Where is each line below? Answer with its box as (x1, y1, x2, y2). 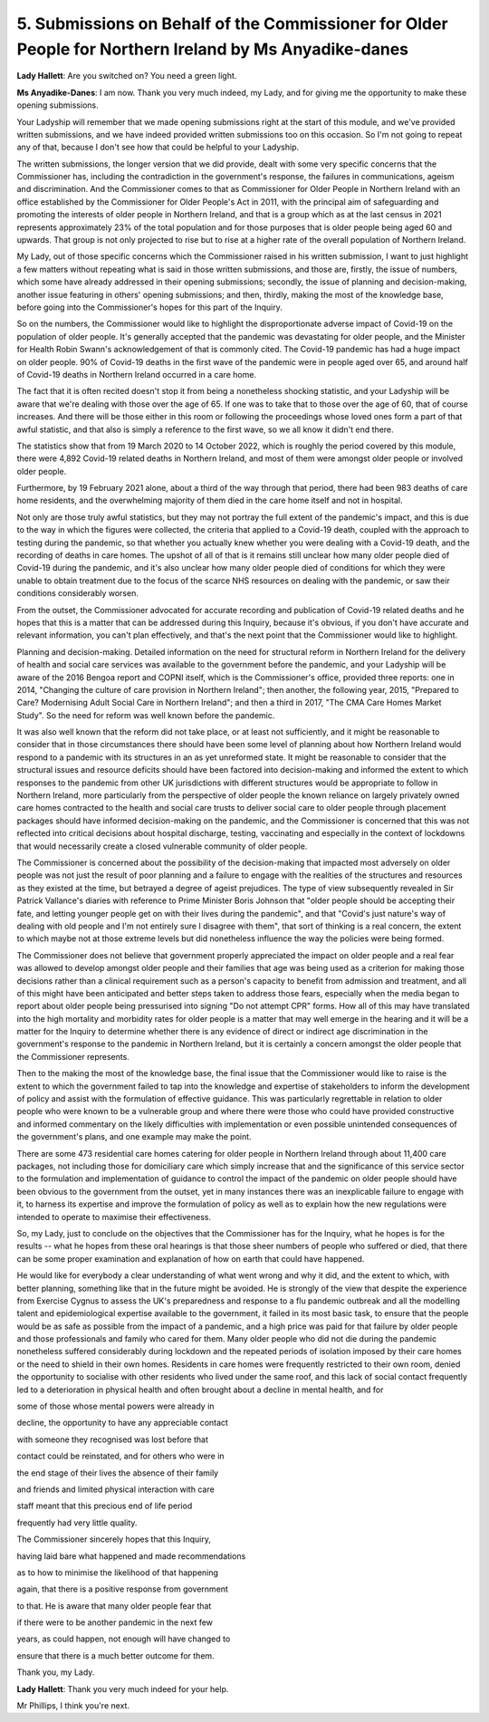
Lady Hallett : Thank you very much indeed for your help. (16, 1683, 229, 1694)
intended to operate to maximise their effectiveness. (16, 1211, 212, 1222)
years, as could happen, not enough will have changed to (16, 1633, 231, 1644)
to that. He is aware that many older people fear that (16, 1600, 212, 1611)
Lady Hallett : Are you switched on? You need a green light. (16, 71, 237, 82)
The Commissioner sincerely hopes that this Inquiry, (16, 1534, 212, 1544)
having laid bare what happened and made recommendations (16, 1550, 246, 1562)
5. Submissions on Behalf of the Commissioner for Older (16, 14, 448, 34)
